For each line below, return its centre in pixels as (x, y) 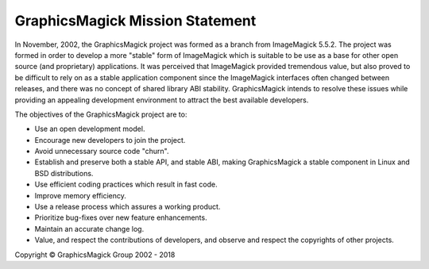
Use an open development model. (90, 129)
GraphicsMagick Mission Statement (135, 21)
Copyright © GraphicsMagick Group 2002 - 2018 (95, 255)
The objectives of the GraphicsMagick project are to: (101, 114)
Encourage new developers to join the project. (110, 140)
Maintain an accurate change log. (89, 229)
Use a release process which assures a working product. (128, 207)
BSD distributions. (64, 173)
